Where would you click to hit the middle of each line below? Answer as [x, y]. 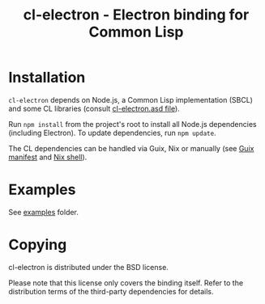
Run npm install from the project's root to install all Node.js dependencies [132, 124]
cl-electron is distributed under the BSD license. [88, 267]
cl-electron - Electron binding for [136, 15]
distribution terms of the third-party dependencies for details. [111, 291]
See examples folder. [44, 212]
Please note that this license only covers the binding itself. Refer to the [126, 283]
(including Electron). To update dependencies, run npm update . [112, 133]
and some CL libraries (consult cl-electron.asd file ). [94, 108]
